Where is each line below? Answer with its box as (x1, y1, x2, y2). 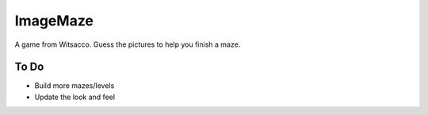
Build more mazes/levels (34, 81, 115, 90)
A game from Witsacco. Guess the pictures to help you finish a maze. (14, 40, 241, 49)
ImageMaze (14, 12, 94, 29)
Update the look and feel (34, 92, 115, 102)
